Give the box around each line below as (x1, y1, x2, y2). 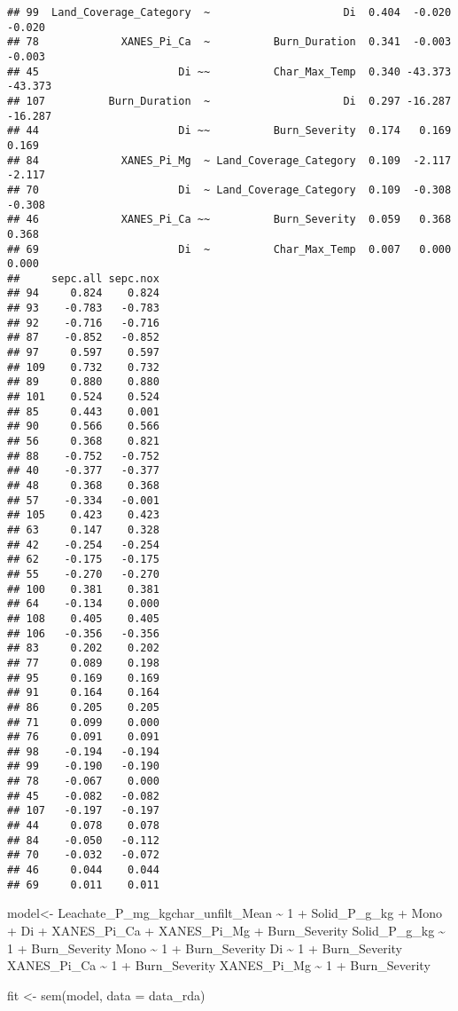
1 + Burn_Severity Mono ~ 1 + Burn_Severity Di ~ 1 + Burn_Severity (7, 938, 402, 957)
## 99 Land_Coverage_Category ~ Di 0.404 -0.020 (7, 6, 452, 19)
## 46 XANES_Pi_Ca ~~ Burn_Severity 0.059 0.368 (7, 213, 452, 226)
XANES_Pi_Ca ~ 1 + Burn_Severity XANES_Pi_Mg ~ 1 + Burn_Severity (7, 956, 431, 975)
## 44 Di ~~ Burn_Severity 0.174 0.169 (7, 124, 452, 138)
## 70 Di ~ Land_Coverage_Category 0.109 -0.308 (7, 183, 452, 196)
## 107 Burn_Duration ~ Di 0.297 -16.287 (7, 94, 452, 107)
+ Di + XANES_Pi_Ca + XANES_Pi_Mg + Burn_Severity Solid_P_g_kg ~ (7, 920, 446, 939)
